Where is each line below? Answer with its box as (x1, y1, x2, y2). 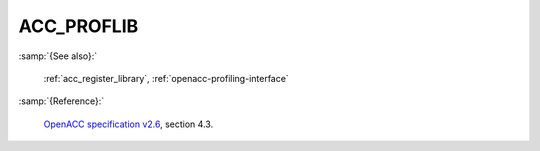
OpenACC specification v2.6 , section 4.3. (43, 118, 214, 130)
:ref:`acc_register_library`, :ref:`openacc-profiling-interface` (43, 72, 289, 84)
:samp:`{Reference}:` (18, 95, 105, 107)
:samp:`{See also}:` (18, 50, 98, 62)
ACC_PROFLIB (18, 15, 139, 37)
